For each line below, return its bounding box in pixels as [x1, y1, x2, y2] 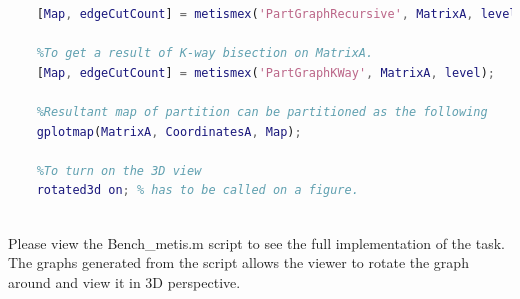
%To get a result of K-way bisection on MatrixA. [36, 46, 374, 61]
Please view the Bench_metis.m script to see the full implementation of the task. [8, 232, 505, 253]
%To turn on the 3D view [36, 163, 202, 178]
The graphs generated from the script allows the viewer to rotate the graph [8, 252, 469, 273]
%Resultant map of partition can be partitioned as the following [36, 104, 488, 119]
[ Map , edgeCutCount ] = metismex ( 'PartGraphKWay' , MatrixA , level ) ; [36, 65, 495, 80]
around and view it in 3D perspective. [8, 271, 241, 292]
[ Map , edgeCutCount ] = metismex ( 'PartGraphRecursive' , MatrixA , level [36, 7, 517, 21]
